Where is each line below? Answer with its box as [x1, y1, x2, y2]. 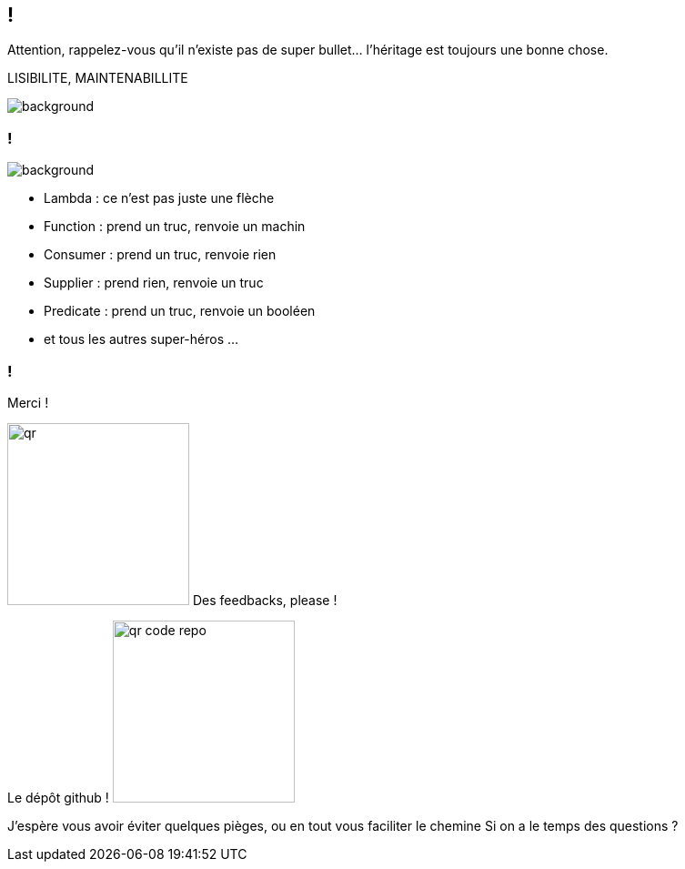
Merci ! [7, 394, 49, 410]
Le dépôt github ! [7, 789, 109, 805]
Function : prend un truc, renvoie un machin [44, 218, 306, 235]
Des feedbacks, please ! [192, 591, 337, 608]
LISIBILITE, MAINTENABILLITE [7, 70, 188, 86]
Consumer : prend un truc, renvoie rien [44, 247, 277, 263]
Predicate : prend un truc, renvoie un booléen [44, 303, 316, 319]
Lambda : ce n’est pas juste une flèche [44, 190, 275, 207]
